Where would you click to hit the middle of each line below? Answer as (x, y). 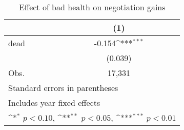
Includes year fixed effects (54, 103)
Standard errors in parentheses (63, 88)
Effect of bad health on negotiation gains (92, 7)
